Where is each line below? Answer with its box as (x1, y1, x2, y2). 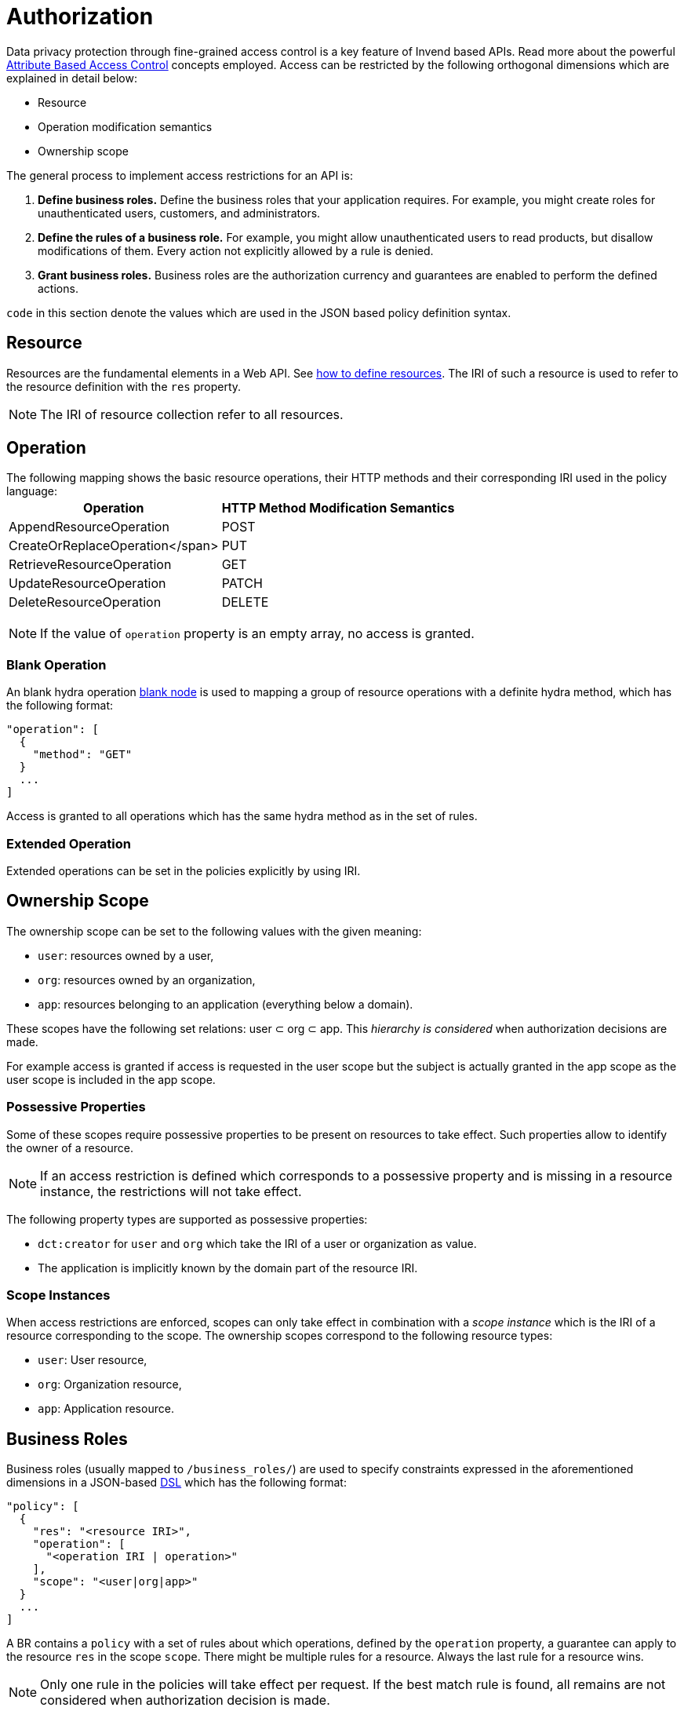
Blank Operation (6, 656, 107, 673)
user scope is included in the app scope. (6, 1072, 216, 1086)
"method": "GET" (32, 748, 133, 761)
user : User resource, (38, 1353, 147, 1367)
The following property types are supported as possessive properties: (6, 1212, 368, 1226)
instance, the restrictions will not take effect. (40, 1183, 302, 1199)
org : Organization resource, (38, 1377, 182, 1392)
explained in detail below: (6, 71, 137, 85)
